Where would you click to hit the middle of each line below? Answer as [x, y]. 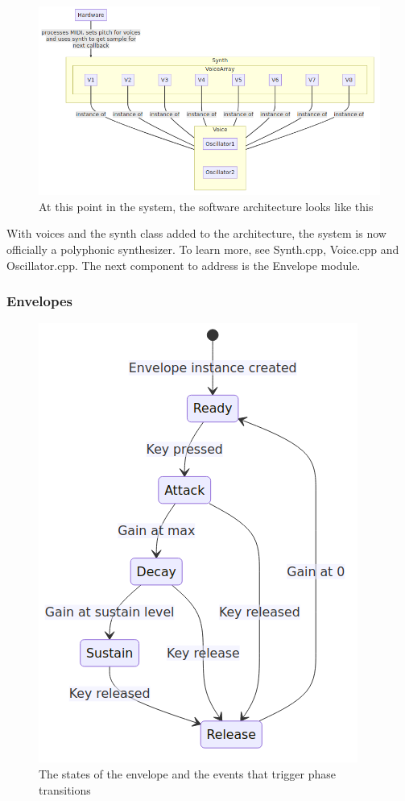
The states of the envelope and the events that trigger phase [188, 773]
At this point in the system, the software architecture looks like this [206, 206]
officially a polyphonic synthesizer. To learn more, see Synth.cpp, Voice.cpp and [203, 249]
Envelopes [39, 301]
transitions [65, 789]
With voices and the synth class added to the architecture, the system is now [196, 233]
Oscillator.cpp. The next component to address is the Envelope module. [184, 265]
